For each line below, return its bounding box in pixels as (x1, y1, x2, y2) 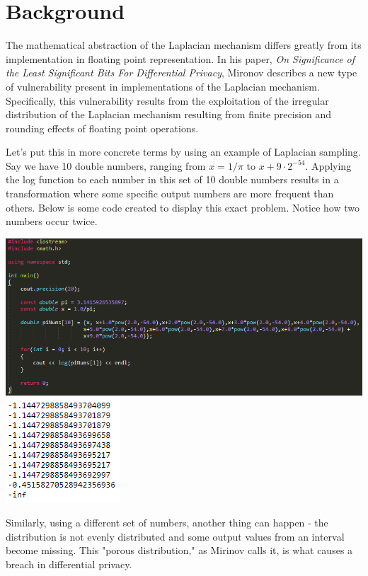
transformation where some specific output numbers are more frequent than (6, 186, 334, 201)
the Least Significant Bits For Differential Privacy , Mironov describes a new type (6, 65, 357, 80)
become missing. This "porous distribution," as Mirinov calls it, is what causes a (6, 543, 353, 558)
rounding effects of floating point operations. (6, 120, 199, 135)
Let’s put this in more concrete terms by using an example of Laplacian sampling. (6, 144, 361, 159)
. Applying (305, 158, 352, 173)
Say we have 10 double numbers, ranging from (6, 158, 206, 173)
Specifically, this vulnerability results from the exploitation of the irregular (6, 93, 329, 108)
